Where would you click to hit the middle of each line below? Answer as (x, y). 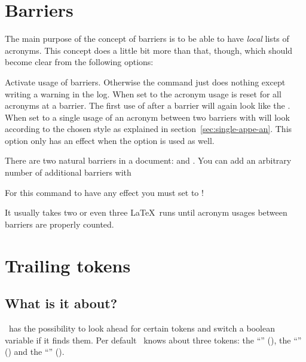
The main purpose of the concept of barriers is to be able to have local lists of (147, 39)
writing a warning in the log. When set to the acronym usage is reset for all (143, 93)
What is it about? (61, 303)
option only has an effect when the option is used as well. (110, 140)
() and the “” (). (35, 352)
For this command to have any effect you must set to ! (104, 192)
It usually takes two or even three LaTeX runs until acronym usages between (146, 212)
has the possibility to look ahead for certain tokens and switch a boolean (142, 328)
